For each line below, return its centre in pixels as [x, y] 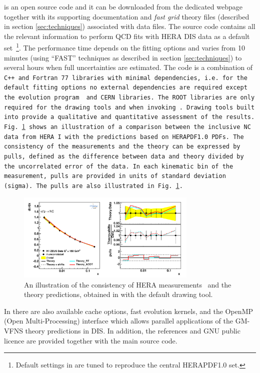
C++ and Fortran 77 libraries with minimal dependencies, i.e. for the [126, 78]
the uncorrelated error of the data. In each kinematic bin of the [119, 166]
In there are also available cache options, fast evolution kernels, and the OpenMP [129, 311]
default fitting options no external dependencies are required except [126, 88]
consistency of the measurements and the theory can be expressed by [122, 147]
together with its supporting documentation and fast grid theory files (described [127, 16]
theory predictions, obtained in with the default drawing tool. [118, 294]
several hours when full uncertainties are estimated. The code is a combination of [128, 67]
